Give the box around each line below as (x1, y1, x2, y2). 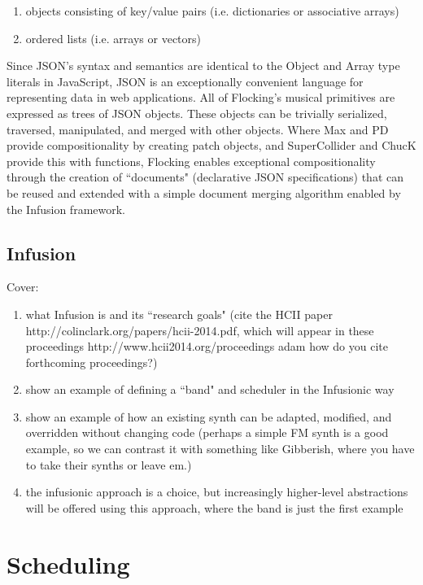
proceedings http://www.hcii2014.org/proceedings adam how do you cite (25, 338, 388, 355)
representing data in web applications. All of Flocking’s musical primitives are (7, 89, 395, 106)
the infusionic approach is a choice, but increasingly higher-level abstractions (25, 483, 408, 500)
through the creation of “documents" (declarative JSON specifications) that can (7, 168, 404, 186)
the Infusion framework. (7, 200, 126, 217)
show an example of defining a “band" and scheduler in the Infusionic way (25, 381, 395, 398)
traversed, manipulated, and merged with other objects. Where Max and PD (7, 120, 389, 138)
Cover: (7, 278, 39, 295)
